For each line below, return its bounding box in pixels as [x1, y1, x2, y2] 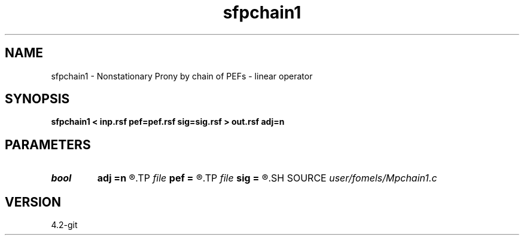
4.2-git [51, 220, 78, 230]
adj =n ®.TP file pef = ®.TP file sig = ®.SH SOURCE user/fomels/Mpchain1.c [97, 172, 437, 184]
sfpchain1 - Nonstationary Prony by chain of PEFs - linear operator [51, 70, 313, 81]
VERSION [5, 194, 62, 210]
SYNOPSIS [5, 91, 70, 107]
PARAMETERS [5, 137, 91, 152]
